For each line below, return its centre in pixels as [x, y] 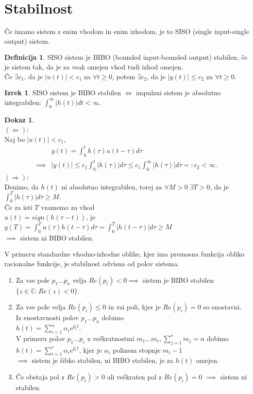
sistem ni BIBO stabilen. [57, 237]
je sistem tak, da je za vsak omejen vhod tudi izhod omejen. [94, 66]
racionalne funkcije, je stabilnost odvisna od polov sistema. [92, 264]
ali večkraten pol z [135, 377]
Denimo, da [22, 186]
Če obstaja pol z [40, 377]
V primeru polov [41, 338]
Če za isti [18, 207]
